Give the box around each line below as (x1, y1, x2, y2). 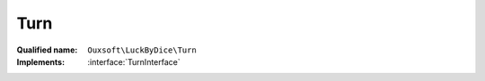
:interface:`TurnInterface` (87, 56, 181, 67)
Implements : (16, 56, 66, 67)
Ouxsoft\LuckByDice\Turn (87, 45, 197, 55)
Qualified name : (16, 45, 78, 55)
